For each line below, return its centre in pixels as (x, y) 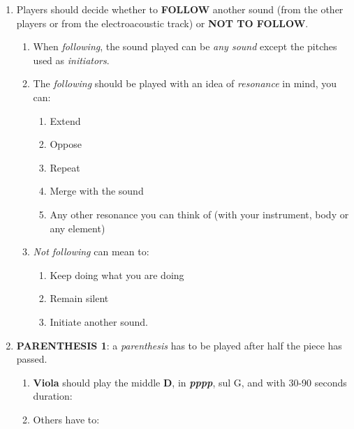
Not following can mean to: (91, 251)
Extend (65, 120)
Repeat (65, 167)
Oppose (66, 144)
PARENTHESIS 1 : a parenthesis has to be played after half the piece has (179, 345)
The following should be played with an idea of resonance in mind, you (185, 83)
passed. (32, 359)
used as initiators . (71, 60)
